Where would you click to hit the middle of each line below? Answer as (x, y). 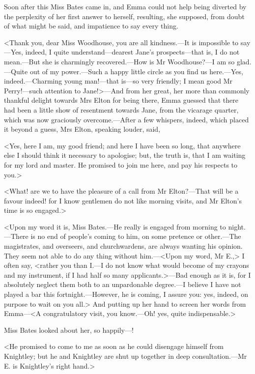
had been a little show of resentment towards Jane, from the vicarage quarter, (121, 109)
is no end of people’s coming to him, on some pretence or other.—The (136, 236)
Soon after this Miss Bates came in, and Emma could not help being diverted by (125, 6)
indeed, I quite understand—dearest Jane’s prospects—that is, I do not (132, 52)
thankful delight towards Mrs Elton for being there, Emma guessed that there (121, 100)
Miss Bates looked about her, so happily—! (69, 330)
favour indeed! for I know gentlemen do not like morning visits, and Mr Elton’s (123, 200)
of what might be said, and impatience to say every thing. (91, 26)
